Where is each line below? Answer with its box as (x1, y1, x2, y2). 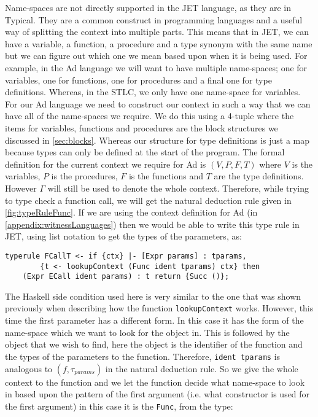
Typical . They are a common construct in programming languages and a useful (5, 13, 303, 26)
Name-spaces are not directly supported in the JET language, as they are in (5, 1, 291, 14)
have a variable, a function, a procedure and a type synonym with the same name (5, 37, 312, 50)
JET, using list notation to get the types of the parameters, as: (5, 230, 242, 243)
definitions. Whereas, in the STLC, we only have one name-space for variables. (5, 85, 301, 98)
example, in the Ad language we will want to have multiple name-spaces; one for (5, 61, 308, 74)
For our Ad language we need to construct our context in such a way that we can (5, 97, 311, 110)
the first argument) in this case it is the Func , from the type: (5, 399, 233, 412)
